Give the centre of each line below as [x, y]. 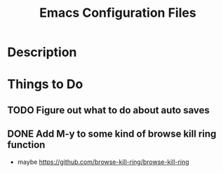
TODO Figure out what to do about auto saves [109, 110]
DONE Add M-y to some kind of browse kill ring [112, 134]
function [26, 145]
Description [42, 52]
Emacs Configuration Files [118, 13]
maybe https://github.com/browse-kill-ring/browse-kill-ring [103, 162]
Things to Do [45, 84]
